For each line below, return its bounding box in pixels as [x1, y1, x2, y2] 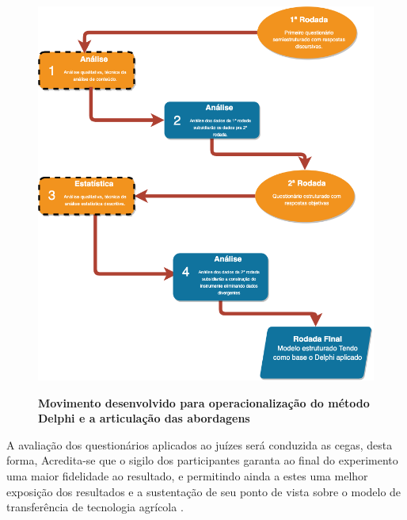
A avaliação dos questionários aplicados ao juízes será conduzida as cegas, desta [6, 436, 393, 453]
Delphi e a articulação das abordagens [38, 410, 250, 426]
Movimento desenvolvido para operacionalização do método [38, 394, 370, 411]
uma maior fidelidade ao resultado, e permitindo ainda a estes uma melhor [6, 467, 368, 484]
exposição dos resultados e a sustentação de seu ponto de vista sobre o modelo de [6, 483, 401, 499]
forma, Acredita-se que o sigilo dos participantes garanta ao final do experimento [6, 452, 398, 468]
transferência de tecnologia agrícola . [6, 499, 184, 515]
